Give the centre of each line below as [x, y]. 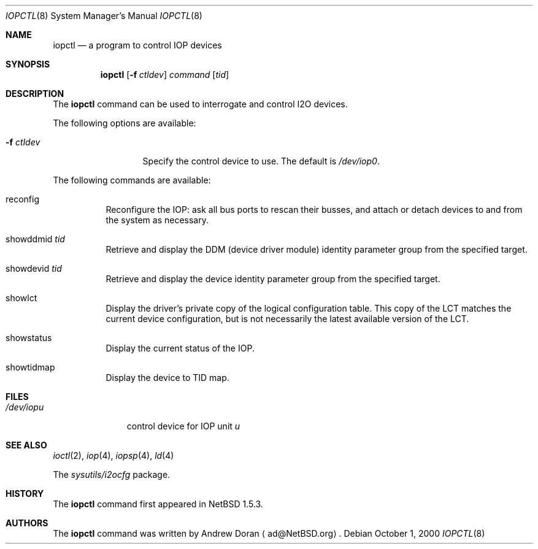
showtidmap [30, 367]
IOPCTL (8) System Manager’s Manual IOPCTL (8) [104, 16]
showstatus [29, 338]
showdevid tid [34, 268]
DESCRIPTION [35, 94]
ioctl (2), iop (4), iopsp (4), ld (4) [113, 455]
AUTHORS [27, 523]
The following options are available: [125, 123]
